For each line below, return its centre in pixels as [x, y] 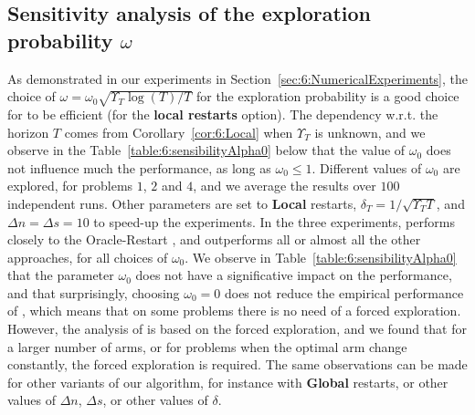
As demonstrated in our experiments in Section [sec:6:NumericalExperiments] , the [238, 78]
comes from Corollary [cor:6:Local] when [179, 132]
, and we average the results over [285, 186]
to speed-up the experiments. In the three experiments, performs [274, 221]
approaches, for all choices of [88, 257]
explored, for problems [70, 186]
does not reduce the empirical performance [344, 292]
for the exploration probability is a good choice [327, 96]
